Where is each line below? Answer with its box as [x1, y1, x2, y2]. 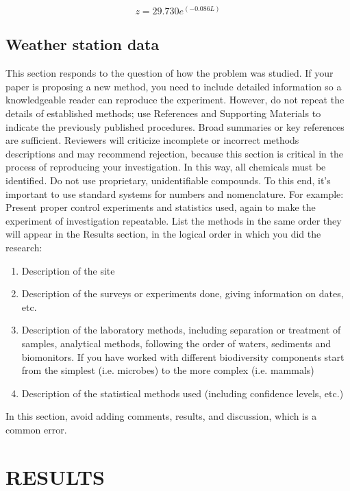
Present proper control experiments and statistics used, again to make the [5, 200, 316, 214]
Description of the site [21, 263, 115, 277]
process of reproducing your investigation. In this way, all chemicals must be [5, 160, 326, 174]
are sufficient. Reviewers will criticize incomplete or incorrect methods [5, 133, 299, 147]
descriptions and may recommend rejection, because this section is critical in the [5, 146, 343, 160]
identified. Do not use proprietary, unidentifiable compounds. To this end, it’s [5, 173, 331, 187]
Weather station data [5, 34, 160, 55]
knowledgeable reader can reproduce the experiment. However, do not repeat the [5, 92, 345, 107]
